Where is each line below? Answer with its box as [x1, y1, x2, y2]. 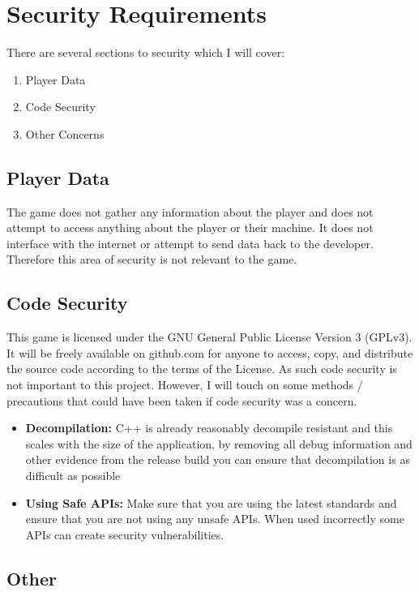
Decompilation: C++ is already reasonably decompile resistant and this [25, 419, 393, 436]
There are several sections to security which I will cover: [6, 44, 285, 61]
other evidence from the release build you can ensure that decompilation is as [25, 451, 410, 468]
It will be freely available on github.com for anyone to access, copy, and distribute [6, 344, 413, 361]
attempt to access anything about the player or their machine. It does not [6, 219, 374, 236]
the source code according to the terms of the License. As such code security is [6, 360, 397, 377]
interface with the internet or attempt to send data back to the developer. [6, 234, 374, 251]
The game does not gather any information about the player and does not [6, 203, 374, 220]
